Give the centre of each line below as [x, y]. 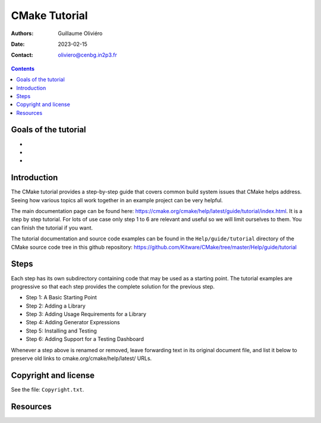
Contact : [22, 55]
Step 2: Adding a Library [56, 306]
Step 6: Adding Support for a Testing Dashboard [85, 339]
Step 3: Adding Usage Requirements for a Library [86, 314]
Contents [23, 68]
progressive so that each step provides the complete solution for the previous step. [113, 286]
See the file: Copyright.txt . [48, 389]
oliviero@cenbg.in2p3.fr [87, 55]
